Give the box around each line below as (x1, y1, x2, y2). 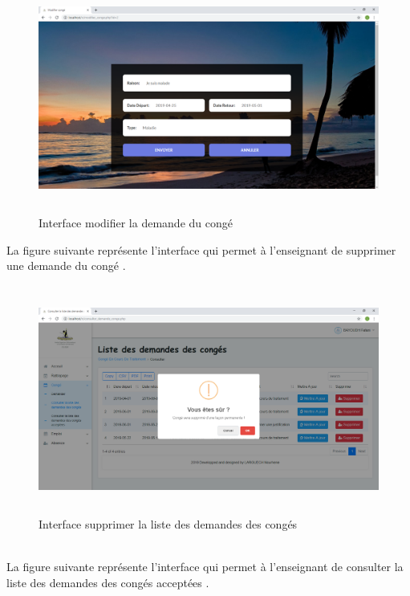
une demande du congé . (6, 257, 126, 274)
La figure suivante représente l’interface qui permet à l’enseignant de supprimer (6, 241, 396, 258)
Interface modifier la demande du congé (39, 214, 233, 231)
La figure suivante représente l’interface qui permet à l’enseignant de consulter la (6, 558, 404, 575)
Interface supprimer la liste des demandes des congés (39, 515, 298, 532)
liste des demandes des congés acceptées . (6, 574, 209, 590)
